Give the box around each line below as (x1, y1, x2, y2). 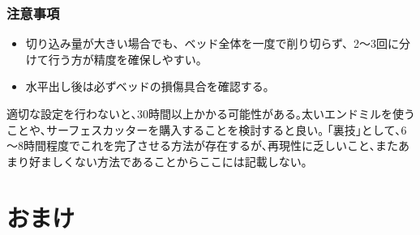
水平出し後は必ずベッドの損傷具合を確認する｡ (25, 78, 269, 95)
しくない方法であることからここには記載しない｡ (51, 152, 307, 169)
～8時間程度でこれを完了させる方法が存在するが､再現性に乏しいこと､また (6, 137, 398, 154)
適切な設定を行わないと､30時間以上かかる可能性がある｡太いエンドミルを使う (6, 105, 415, 122)
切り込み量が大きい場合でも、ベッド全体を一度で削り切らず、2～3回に (25, 35, 400, 52)
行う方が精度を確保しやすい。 (48, 50, 208, 67)
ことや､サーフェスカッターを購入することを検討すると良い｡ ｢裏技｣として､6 (6, 121, 407, 138)
